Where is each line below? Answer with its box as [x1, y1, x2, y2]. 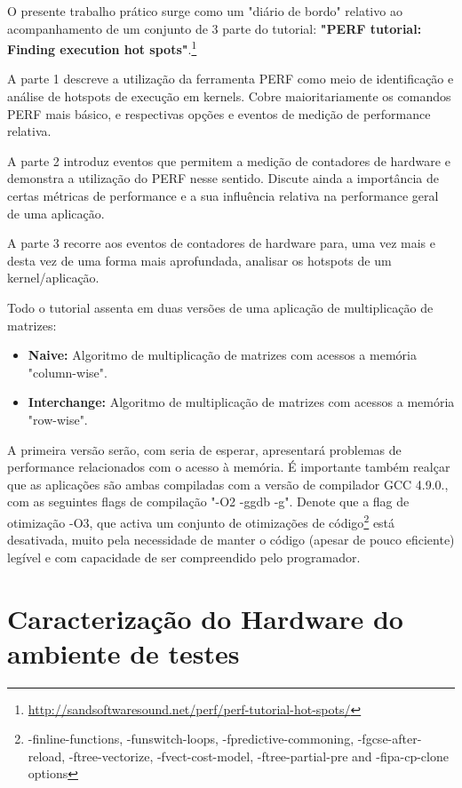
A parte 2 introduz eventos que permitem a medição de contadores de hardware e [7, 151, 450, 170]
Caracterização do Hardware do [7, 600, 403, 636]
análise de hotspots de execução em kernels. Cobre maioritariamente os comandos [7, 87, 451, 106]
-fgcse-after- [357, 729, 422, 748]
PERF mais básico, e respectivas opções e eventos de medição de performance [7, 104, 431, 123]
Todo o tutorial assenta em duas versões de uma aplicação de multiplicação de [7, 298, 434, 316]
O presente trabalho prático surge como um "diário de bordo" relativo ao [7, 2, 402, 20]
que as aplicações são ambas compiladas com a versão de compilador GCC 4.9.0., [7, 474, 449, 493]
